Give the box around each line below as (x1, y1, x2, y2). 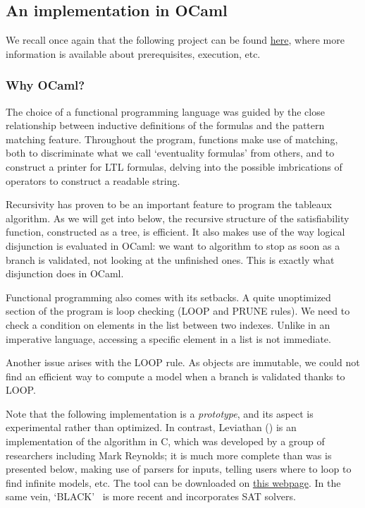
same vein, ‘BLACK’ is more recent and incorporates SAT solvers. (6, 489, 296, 504)
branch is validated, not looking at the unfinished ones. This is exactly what (6, 252, 335, 267)
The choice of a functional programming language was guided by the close (6, 104, 325, 119)
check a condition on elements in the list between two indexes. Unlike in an (6, 317, 330, 332)
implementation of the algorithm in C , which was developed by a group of (6, 434, 325, 449)
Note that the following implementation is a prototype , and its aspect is (6, 406, 314, 421)
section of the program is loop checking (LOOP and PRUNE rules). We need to (6, 303, 350, 318)
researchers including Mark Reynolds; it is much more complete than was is (6, 447, 332, 462)
